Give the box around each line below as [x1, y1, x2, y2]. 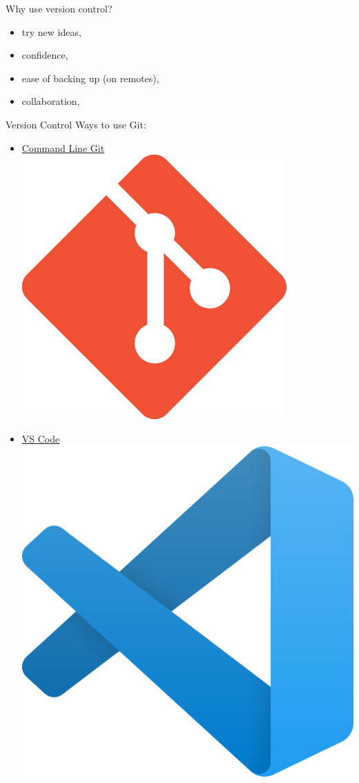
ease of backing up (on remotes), [21, 70, 159, 85]
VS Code [21, 431, 60, 445]
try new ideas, [21, 24, 81, 39]
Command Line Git [21, 140, 105, 155]
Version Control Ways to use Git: [6, 117, 146, 131]
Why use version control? [6, 1, 113, 15]
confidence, [21, 48, 68, 62]
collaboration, [21, 94, 80, 108]
